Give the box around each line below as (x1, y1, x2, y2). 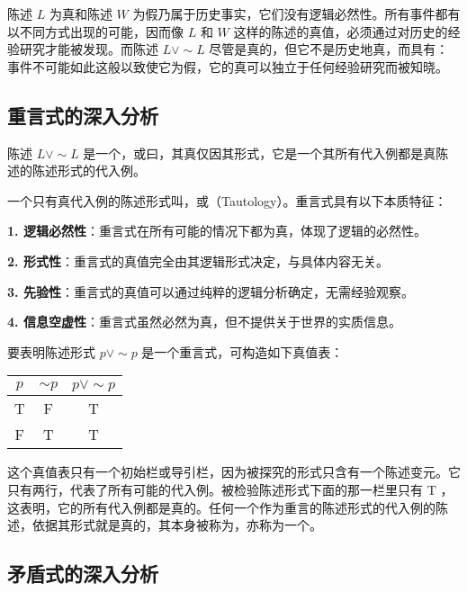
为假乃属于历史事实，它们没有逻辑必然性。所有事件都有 (132, 4, 461, 22)
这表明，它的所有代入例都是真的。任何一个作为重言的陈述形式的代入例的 (7, 498, 436, 516)
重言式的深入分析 (7, 101, 158, 129)
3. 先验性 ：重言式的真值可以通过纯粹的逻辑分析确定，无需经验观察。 (7, 282, 414, 300)
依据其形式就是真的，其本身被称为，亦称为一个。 (31, 516, 322, 534)
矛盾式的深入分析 (7, 560, 158, 588)
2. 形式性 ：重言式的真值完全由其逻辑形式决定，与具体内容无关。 (7, 251, 389, 270)
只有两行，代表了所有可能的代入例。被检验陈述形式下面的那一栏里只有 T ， (7, 480, 454, 498)
